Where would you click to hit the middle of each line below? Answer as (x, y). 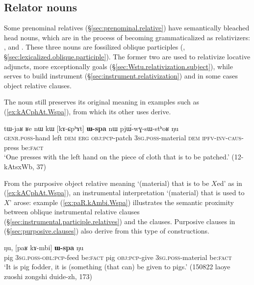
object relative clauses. (38, 85)
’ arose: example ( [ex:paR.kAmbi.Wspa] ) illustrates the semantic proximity (122, 202)
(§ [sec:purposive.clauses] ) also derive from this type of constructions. (107, 231)
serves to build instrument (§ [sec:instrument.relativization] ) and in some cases (121, 76)
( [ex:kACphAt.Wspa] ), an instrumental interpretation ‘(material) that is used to (124, 193)
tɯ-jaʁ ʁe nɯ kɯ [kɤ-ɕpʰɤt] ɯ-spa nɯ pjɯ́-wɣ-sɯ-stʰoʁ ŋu (91, 128)
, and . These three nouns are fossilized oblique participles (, (95, 47)
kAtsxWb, (19, 166)
